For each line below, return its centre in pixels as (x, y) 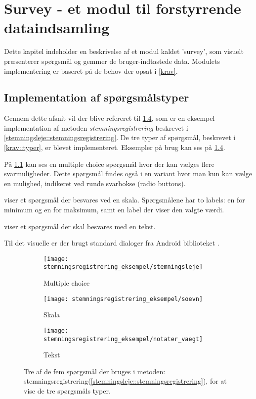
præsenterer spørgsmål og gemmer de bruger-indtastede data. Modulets (112, 61)
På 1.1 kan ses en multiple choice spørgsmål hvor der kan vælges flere (109, 164)
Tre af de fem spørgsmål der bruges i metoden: (95, 371)
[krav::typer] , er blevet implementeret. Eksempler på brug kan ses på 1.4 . (115, 147)
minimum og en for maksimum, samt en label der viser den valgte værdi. (114, 210)
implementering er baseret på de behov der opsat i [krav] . (91, 71)
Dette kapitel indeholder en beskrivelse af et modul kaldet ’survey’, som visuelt (124, 51)
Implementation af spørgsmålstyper (97, 97)
